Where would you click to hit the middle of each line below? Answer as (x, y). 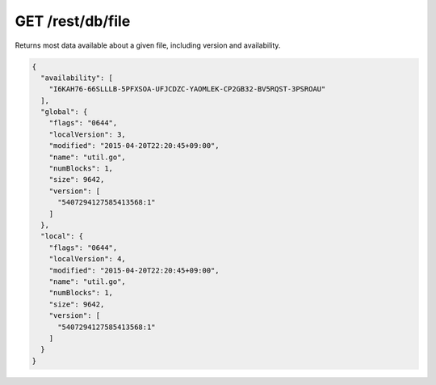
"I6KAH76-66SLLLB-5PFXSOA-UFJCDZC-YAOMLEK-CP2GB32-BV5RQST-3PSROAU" (187, 89)
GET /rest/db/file (73, 21)
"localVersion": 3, (88, 134)
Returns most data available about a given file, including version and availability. (148, 45)
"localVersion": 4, (88, 259)
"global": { (64, 112)
